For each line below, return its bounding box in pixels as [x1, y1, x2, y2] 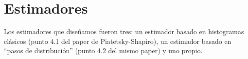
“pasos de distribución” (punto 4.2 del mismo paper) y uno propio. [4, 45, 203, 56]
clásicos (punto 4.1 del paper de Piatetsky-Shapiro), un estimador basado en [4, 36, 231, 46]
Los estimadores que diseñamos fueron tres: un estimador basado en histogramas [4, 26, 244, 37]
